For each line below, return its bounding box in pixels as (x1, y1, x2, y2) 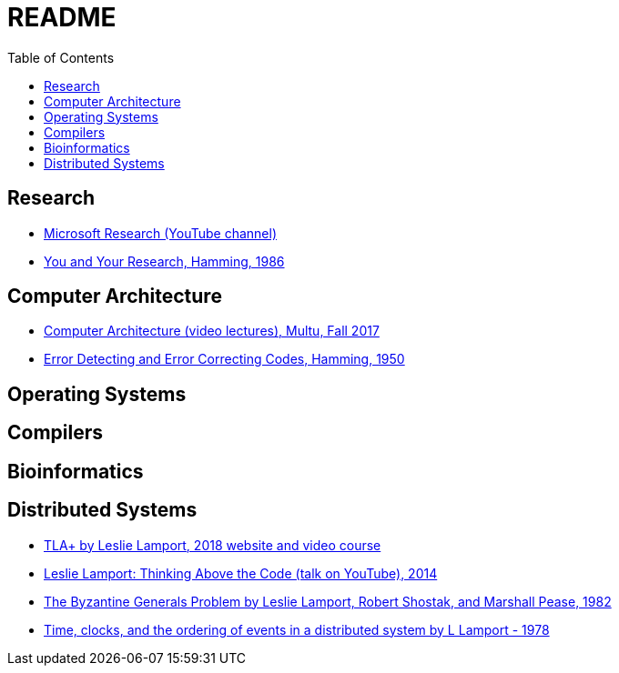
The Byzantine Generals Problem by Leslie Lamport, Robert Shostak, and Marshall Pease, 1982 (44, 593, 612, 609)
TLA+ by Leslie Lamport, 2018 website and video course (44, 537, 381, 553)
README (7, 2, 117, 33)
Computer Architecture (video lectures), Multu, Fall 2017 (44, 323, 380, 339)
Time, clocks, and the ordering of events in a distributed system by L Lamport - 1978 (44, 621, 550, 638)
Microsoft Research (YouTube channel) (44, 225, 278, 241)
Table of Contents (7, 49, 115, 65)
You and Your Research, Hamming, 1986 (44, 253, 285, 269)
